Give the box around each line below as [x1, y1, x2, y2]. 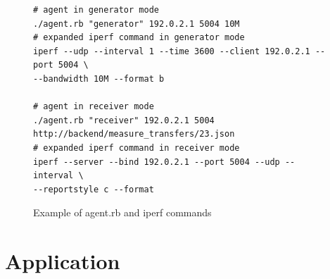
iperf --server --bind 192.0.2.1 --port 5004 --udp [33, 156, 280, 167]
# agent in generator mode [33, 5, 159, 15]
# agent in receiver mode [33, 101, 154, 112]
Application [5, 247, 120, 275]
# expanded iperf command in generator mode [33, 32, 245, 43]
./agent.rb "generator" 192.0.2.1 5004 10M [33, 18, 240, 29]
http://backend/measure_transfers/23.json [33, 129, 235, 139]
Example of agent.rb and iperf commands [33, 205, 212, 220]
